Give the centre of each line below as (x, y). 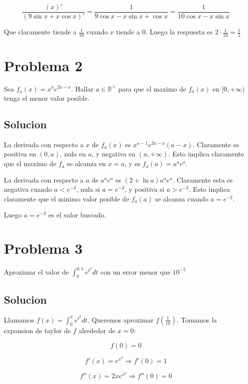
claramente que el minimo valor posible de (67, 198)
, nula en (73, 154)
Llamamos (19, 319)
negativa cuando (28, 189)
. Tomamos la (197, 319)
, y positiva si (145, 189)
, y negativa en (114, 154)
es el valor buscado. (77, 215)
